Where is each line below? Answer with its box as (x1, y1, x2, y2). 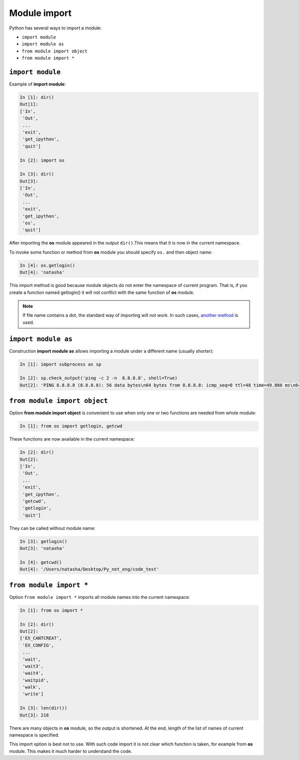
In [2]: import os (19, 157, 65, 163)
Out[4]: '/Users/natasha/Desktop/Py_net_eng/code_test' (19, 566, 159, 572)
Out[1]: (19, 101, 38, 107)
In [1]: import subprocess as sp (19, 361, 102, 367)
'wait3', (22, 663, 44, 669)
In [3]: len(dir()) (19, 705, 67, 711)
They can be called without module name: (9, 525, 96, 531)
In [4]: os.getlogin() (19, 262, 75, 268)
